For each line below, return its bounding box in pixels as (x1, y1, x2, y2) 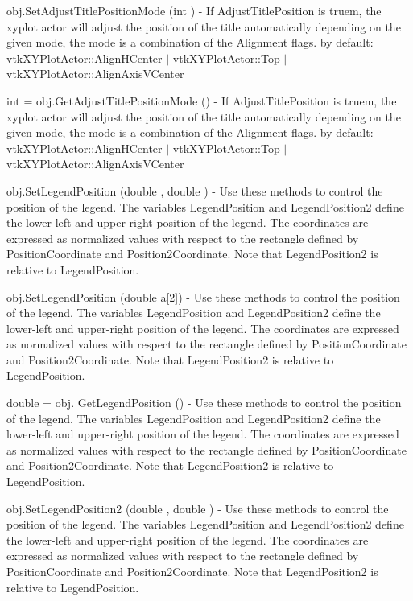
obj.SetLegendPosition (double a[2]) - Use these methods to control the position (6, 288, 400, 305)
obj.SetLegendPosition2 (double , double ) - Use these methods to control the (6, 500, 389, 517)
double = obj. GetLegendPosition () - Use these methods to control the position (6, 394, 402, 411)
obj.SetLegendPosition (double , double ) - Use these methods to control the (6, 182, 383, 199)
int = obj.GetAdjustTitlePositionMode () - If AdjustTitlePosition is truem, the (6, 92, 397, 109)
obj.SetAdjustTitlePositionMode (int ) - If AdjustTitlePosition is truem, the (6, 2, 382, 19)
